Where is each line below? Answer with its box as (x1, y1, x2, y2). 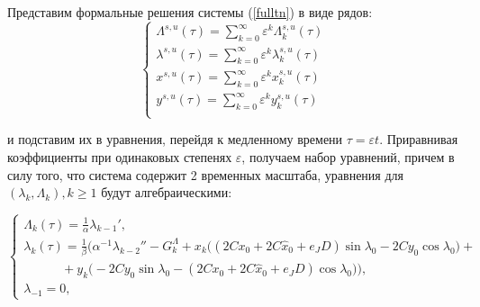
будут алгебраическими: (101, 183, 232, 202)
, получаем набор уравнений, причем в (241, 148, 455, 167)
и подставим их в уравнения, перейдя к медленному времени (7, 130, 343, 149)
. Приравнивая (379, 130, 458, 149)
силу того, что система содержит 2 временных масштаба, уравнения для (7, 165, 403, 184)
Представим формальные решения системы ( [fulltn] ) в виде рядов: (7, 3, 373, 21)
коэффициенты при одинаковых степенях (7, 148, 232, 167)
